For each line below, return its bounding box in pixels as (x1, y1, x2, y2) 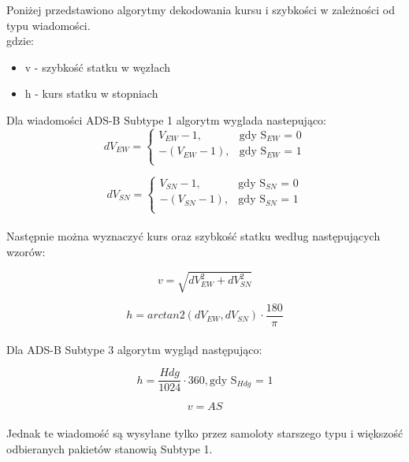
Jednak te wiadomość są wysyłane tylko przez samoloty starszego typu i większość (6, 424, 403, 441)
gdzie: (6, 32, 34, 49)
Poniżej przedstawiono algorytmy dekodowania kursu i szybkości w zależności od (6, 2, 396, 17)
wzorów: (6, 243, 46, 259)
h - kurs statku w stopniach (24, 85, 158, 102)
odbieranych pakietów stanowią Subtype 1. (6, 440, 213, 456)
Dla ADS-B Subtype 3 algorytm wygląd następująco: (6, 341, 262, 357)
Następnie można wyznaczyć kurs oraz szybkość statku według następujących (6, 228, 381, 244)
